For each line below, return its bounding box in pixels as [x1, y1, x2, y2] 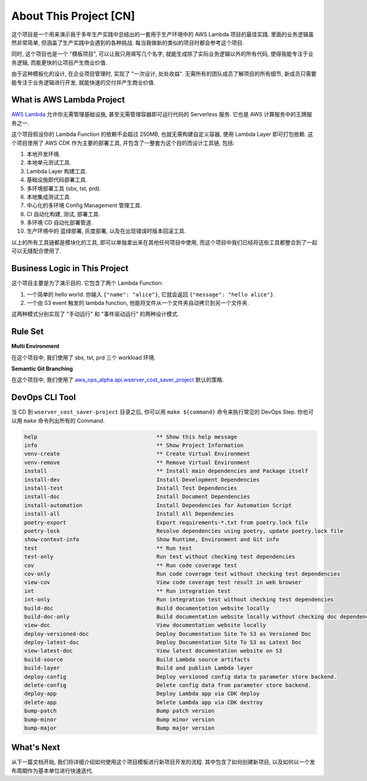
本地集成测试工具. [26, 193, 72, 200]
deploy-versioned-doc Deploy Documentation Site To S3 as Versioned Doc [24, 630, 311, 637]
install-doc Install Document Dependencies [24, 493, 250, 500]
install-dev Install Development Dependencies [24, 476, 260, 483]
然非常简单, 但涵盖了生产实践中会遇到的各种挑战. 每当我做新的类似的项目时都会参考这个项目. [11, 39, 244, 46]
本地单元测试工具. [26, 159, 72, 166]
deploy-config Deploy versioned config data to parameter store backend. [24, 673, 338, 680]
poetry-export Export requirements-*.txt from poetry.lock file [24, 519, 308, 526]
